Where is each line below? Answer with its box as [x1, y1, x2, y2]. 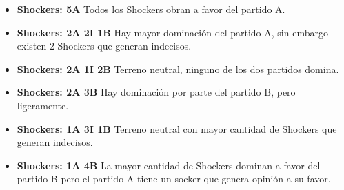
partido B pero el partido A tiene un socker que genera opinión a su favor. [17, 171, 331, 186]
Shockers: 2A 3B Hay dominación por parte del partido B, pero [17, 85, 296, 99]
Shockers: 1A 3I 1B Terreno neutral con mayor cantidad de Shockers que [17, 121, 337, 136]
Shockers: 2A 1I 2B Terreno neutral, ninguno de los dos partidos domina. [17, 61, 339, 76]
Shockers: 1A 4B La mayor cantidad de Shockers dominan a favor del [17, 158, 321, 172]
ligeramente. [17, 98, 69, 112]
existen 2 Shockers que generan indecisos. [17, 39, 192, 53]
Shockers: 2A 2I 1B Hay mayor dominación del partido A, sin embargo [17, 25, 328, 39]
